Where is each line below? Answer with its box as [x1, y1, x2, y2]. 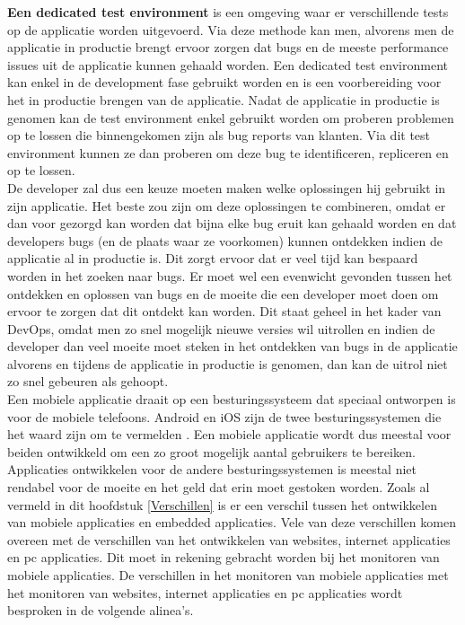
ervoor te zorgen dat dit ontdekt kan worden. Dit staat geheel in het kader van [7, 302, 442, 321]
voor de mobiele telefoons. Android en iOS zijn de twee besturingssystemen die [7, 407, 442, 426]
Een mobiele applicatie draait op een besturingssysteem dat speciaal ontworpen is [7, 390, 456, 409]
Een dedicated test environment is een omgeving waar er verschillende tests [7, 3, 449, 21]
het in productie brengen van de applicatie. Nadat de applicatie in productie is [7, 90, 440, 109]
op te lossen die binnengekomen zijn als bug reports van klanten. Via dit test [7, 126, 431, 145]
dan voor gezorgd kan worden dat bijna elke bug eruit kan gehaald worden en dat [7, 214, 457, 233]
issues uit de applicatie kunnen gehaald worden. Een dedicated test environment [7, 55, 448, 74]
